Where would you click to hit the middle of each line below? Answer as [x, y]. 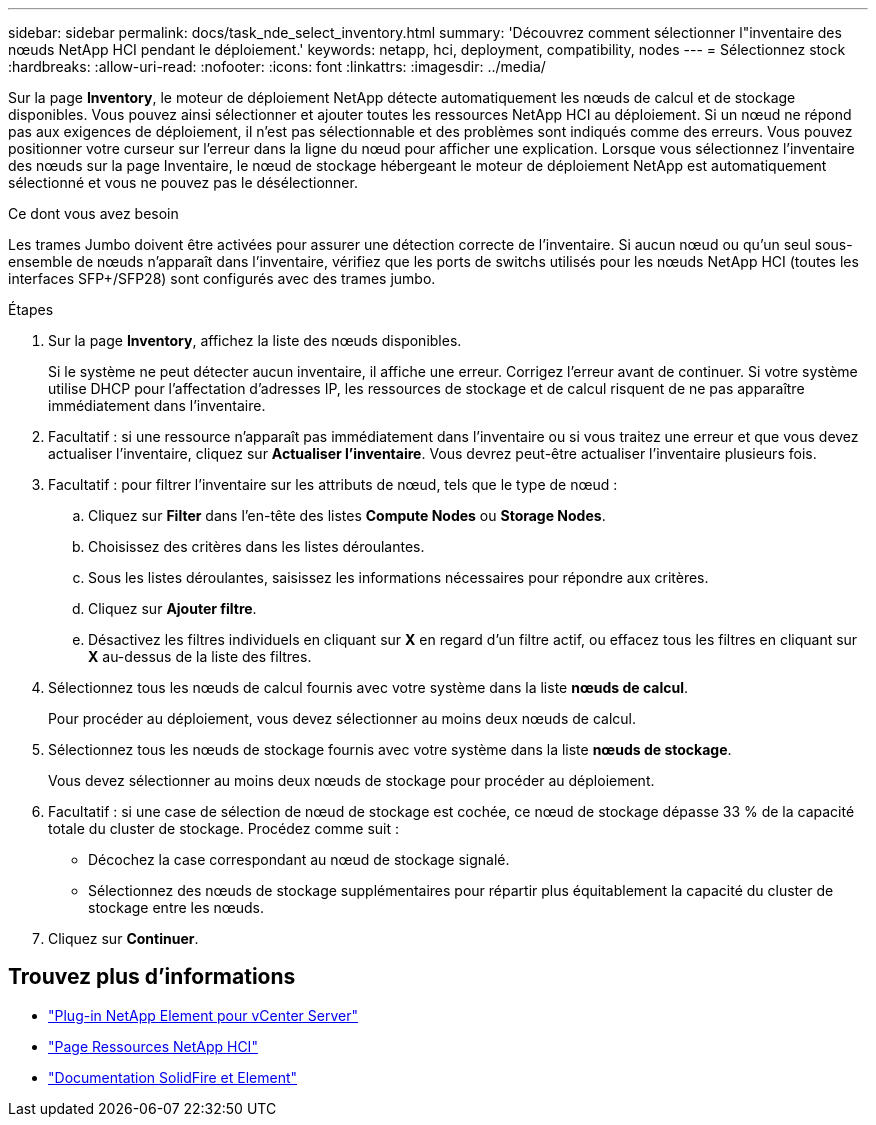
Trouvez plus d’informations [152, 977]
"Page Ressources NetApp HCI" [153, 1046]
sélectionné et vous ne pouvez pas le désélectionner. [183, 182]
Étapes [31, 309]
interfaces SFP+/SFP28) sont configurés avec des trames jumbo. [222, 278]
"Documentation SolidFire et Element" [173, 1077]
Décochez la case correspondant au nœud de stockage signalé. [299, 859]
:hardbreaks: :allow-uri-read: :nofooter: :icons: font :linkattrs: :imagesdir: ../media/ [277, 66]
